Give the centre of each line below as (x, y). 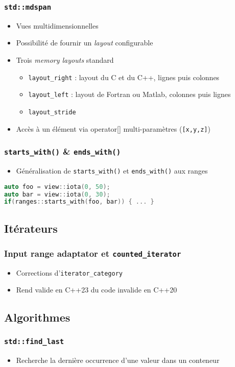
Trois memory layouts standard (65, 59)
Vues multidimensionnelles (57, 25)
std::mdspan (28, 7)
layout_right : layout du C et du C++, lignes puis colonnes (124, 77)
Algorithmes (37, 317)
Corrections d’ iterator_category (69, 272)
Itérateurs (31, 228)
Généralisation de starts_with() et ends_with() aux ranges (112, 170)
